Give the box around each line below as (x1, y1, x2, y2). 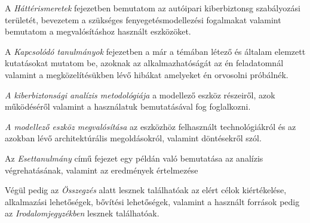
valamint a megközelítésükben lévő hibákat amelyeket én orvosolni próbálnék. (5, 68, 288, 80)
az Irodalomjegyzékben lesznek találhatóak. (5, 207, 159, 219)
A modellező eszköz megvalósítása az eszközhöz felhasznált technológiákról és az (5, 120, 296, 132)
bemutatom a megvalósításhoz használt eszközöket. (5, 25, 191, 38)
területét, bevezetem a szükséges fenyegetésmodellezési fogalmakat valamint (5, 13, 281, 26)
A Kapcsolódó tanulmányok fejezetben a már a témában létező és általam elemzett (5, 45, 306, 57)
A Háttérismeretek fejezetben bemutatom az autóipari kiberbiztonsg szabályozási (5, 2, 300, 14)
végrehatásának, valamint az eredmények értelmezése (5, 163, 198, 176)
